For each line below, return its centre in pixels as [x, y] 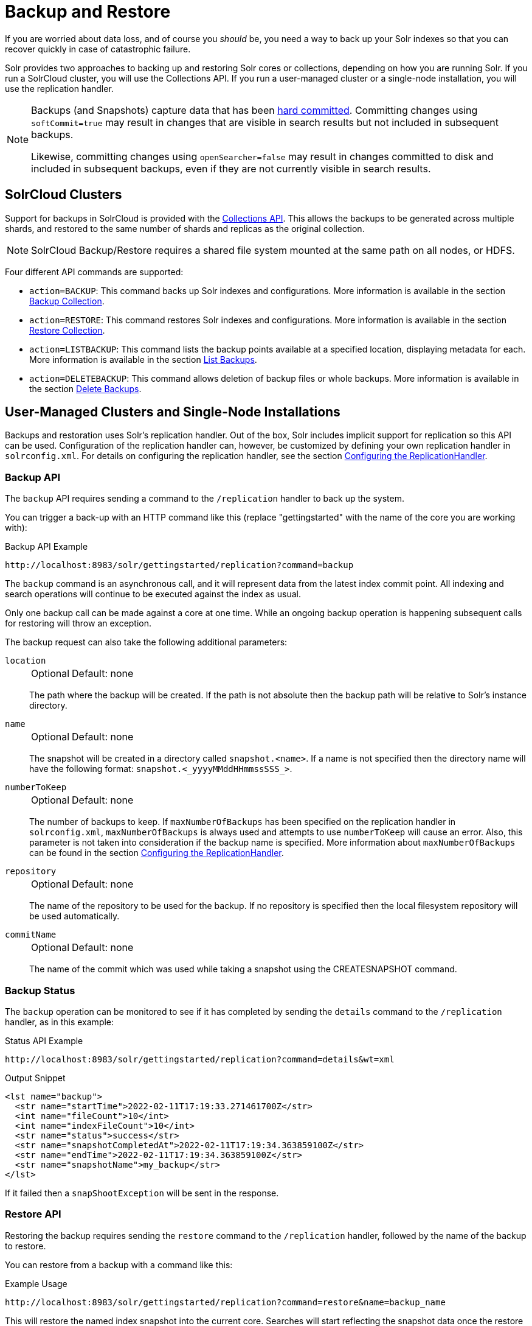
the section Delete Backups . [85, 388]
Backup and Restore [88, 12]
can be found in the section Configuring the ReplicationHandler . [157, 853]
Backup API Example [47, 547]
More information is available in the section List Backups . [143, 359]
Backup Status [40, 990]
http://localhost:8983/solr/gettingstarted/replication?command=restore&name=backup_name [225, 1302]
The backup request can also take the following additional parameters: [146, 642]
